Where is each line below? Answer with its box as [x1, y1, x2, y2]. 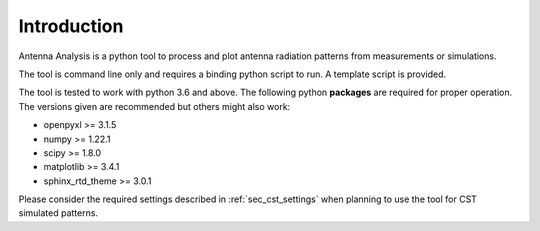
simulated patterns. [18, 207, 99, 219]
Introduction [18, 15, 124, 37]
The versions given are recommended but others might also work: [18, 100, 291, 112]
